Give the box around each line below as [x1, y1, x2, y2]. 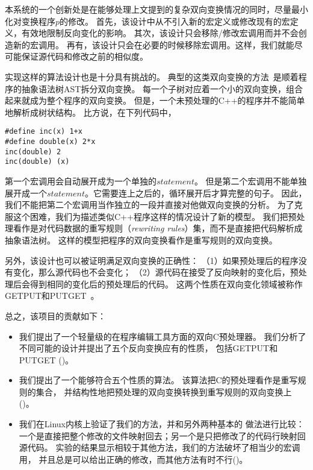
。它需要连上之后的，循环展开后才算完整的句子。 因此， [84, 186, 307, 199]
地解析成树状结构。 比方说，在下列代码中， [5, 105, 176, 118]
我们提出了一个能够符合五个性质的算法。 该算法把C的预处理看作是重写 [19, 374, 298, 386]
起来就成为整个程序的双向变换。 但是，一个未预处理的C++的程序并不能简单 [5, 94, 305, 107]
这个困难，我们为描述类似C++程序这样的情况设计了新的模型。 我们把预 [13, 210, 297, 222]
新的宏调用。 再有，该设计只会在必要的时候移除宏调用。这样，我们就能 [13, 38, 294, 51]
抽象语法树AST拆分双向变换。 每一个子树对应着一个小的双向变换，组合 [21, 82, 303, 95]
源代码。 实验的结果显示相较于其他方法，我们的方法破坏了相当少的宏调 [19, 441, 300, 454]
